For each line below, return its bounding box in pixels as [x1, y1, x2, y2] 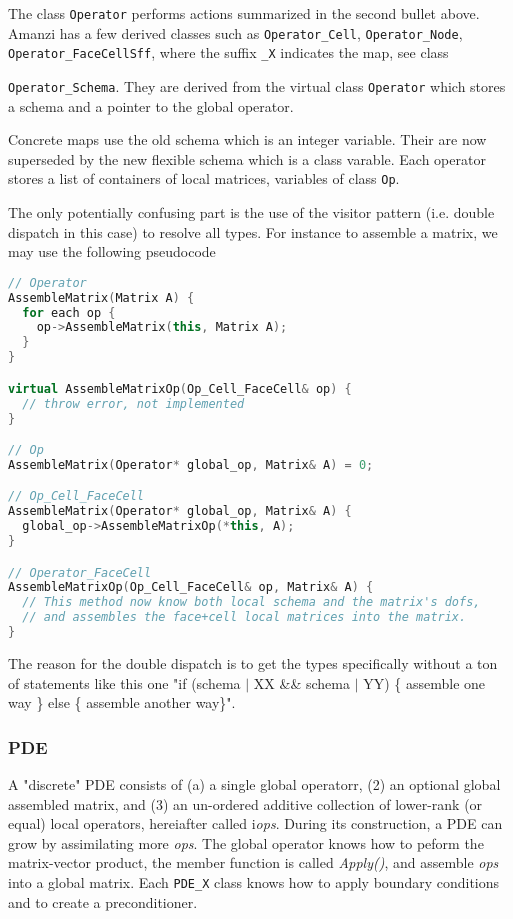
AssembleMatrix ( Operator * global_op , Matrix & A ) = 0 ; [8, 457, 374, 472]
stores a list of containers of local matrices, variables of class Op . [8, 168, 400, 189]
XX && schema [253, 672, 350, 693]
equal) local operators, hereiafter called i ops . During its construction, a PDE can [8, 813, 503, 834]
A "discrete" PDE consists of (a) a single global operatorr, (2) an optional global [8, 773, 501, 794]
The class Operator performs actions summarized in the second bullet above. [8, 3, 480, 23]
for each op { [22, 305, 116, 320]
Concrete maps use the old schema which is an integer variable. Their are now [8, 129, 487, 150]
